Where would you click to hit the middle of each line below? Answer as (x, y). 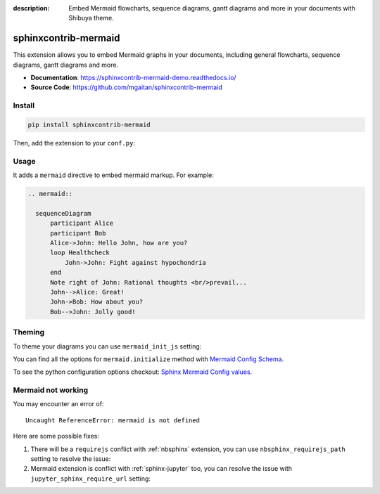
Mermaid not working (50, 390)
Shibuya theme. (91, 18)
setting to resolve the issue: (71, 459)
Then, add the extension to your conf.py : (74, 143)
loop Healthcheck (80, 253)
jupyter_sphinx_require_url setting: (91, 479)
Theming (29, 332)
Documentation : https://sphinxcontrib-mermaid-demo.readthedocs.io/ (133, 78)
